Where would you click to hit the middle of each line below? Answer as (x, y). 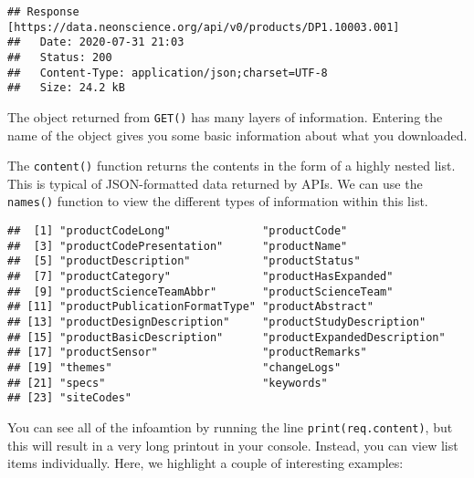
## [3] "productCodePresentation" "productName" (178, 246)
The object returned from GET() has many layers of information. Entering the (225, 116)
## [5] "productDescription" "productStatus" (184, 261)
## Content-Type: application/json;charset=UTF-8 (168, 73)
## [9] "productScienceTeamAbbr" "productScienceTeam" (200, 291)
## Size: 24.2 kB (66, 88)
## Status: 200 (60, 57)
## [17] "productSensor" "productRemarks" (187, 353)
